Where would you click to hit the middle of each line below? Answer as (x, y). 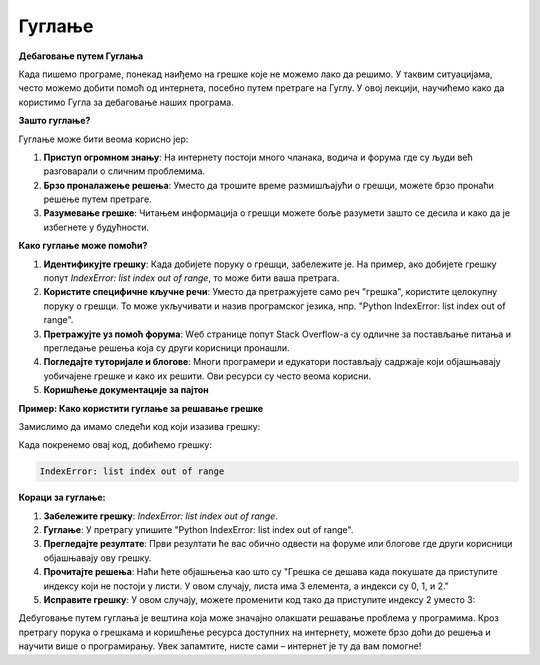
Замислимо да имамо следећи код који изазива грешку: (139, 426)
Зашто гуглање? (54, 121)
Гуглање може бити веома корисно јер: (103, 139)
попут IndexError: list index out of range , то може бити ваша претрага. (191, 278)
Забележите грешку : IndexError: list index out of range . (161, 516)
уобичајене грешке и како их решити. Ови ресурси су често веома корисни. (207, 376)
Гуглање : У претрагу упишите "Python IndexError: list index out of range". (198, 530)
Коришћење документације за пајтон (126, 390)
